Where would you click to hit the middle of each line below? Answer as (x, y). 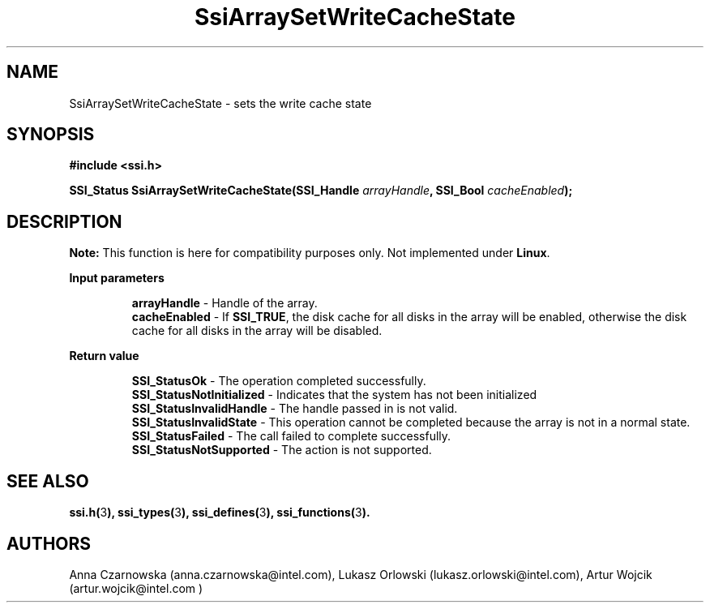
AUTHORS (49, 543)
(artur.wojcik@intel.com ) (136, 588)
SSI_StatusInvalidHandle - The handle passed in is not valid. (295, 409)
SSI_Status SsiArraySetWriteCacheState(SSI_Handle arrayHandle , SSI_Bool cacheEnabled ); (321, 191)
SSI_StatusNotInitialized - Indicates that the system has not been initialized (334, 395)
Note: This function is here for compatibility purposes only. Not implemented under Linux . (310, 253)
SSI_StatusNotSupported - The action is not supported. (282, 450)
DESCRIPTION (64, 221)
